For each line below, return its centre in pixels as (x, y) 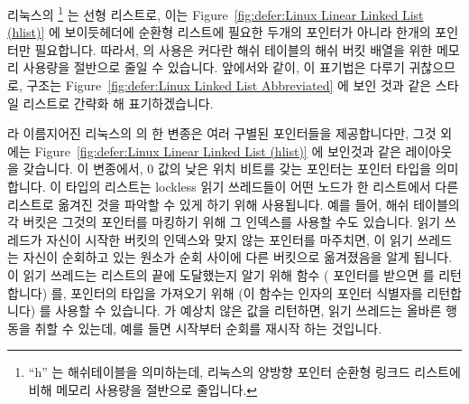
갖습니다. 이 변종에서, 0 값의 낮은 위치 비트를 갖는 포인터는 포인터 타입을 (227, 169)
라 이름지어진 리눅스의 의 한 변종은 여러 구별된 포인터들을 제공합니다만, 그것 (222, 133)
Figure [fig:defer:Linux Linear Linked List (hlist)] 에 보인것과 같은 (218, 150)
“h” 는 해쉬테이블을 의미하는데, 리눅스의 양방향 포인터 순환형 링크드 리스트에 (244, 372)
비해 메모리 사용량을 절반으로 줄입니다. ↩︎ (143, 389)
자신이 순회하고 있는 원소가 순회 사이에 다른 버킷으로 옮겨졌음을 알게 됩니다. (238, 257)
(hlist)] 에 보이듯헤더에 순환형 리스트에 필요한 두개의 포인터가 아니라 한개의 (219, 32)
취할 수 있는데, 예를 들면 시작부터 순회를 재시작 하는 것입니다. (208, 328)
